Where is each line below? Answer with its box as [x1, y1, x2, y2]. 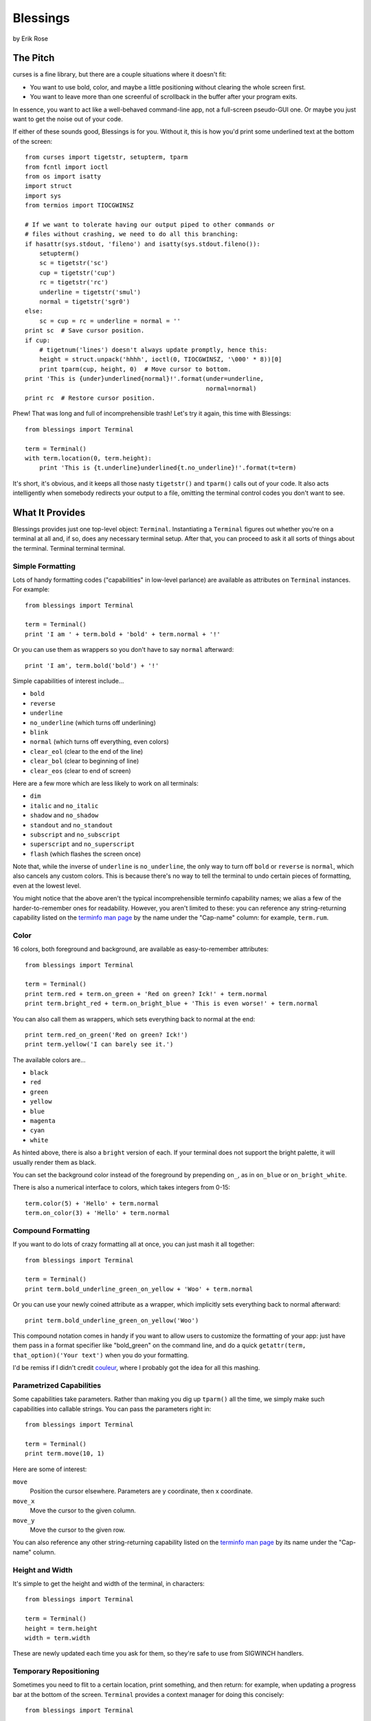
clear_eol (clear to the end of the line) [30, 747, 144, 755]
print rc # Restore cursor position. [25, 394, 156, 402]
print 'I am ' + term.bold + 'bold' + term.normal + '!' [25, 630, 221, 638]
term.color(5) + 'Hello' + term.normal [25, 1199, 159, 1207]
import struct [25, 182, 72, 190]
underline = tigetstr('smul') [38, 288, 141, 296]
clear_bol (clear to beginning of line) [30, 757, 139, 766]
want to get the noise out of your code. [12, 115, 123, 123]
